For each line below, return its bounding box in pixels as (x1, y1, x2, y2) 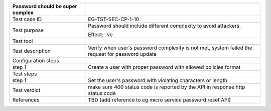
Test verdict (12, 87, 41, 93)
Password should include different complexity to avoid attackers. (88, 23, 241, 29)
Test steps (12, 70, 37, 77)
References (12, 96, 40, 103)
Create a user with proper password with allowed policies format (88, 64, 241, 70)
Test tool (12, 38, 33, 45)
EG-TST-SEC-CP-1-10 (88, 16, 140, 23)
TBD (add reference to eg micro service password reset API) (88, 96, 231, 103)
